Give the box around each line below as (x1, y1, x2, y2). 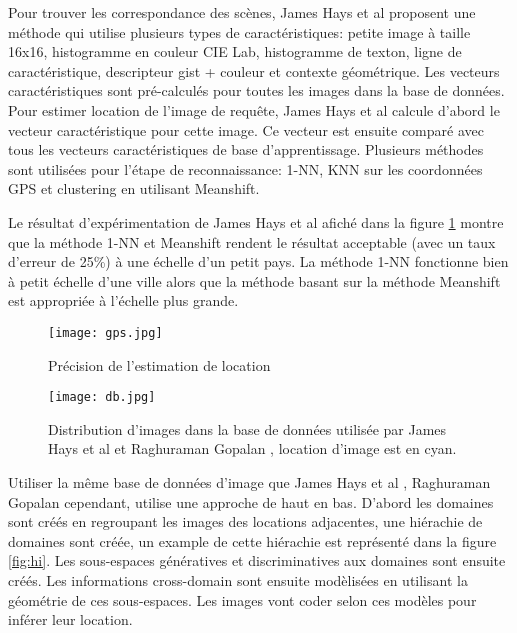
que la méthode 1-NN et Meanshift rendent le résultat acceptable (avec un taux (8, 231, 496, 252)
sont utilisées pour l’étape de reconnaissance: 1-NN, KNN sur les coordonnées (8, 158, 483, 179)
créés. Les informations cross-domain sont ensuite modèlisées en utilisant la (8, 569, 468, 590)
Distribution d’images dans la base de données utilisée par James (48, 418, 447, 439)
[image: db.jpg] (48, 390, 156, 405)
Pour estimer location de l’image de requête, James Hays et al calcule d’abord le (8, 99, 500, 120)
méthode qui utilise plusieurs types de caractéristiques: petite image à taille (8, 21, 471, 42)
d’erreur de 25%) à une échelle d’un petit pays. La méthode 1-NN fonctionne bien (8, 251, 509, 272)
